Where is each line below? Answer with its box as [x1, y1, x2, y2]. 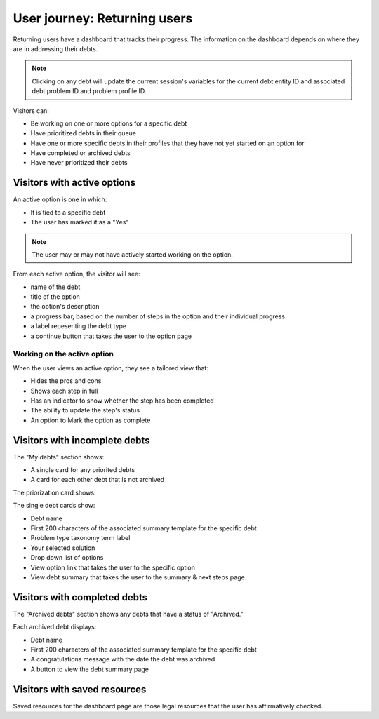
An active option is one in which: [13, 195, 107, 203]
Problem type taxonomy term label [30, 534, 131, 542]
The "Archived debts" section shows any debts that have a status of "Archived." [13, 610, 244, 618]
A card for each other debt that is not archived [30, 476, 165, 484]
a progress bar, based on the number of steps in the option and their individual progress [30, 312, 286, 321]
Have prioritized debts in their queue [30, 129, 137, 137]
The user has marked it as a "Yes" [30, 218, 129, 227]
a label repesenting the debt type [30, 322, 126, 330]
